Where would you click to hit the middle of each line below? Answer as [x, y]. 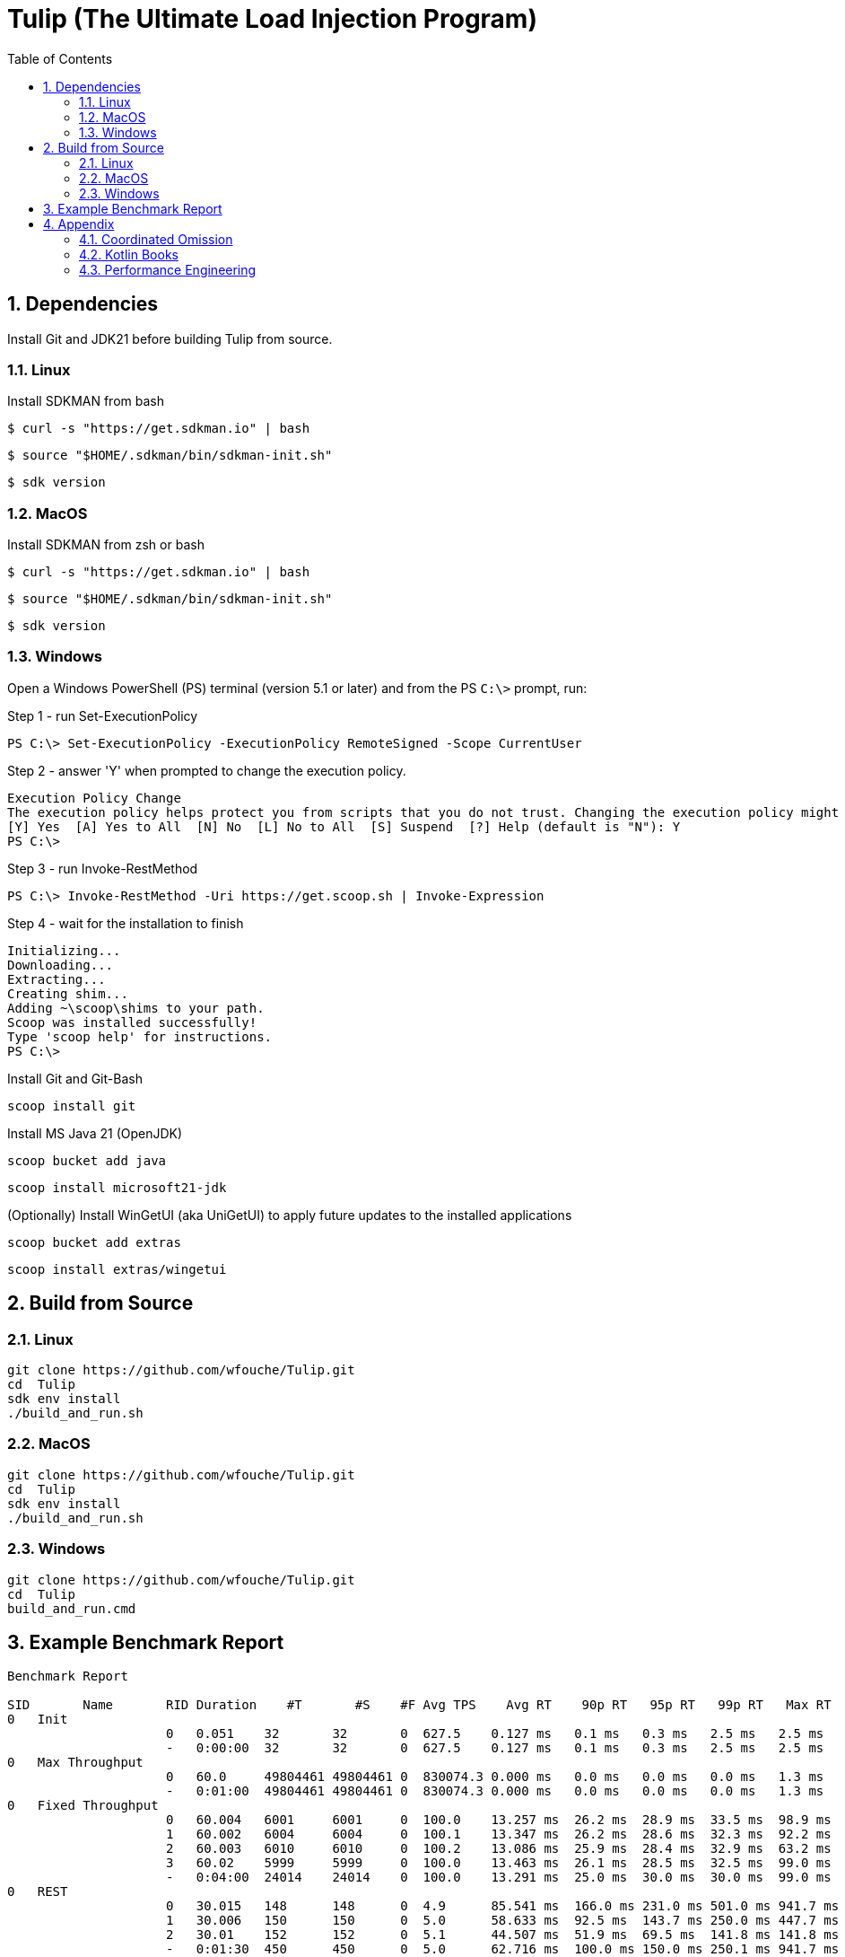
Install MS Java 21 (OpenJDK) [95, 1133]
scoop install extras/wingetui [117, 1269]
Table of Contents [60, 58]
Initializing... [64, 950]
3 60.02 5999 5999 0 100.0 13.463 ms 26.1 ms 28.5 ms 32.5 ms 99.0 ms [499, 1863]
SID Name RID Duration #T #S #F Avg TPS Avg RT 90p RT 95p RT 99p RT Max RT [419, 1705]
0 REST [38, 1892]
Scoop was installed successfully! [132, 1022]
